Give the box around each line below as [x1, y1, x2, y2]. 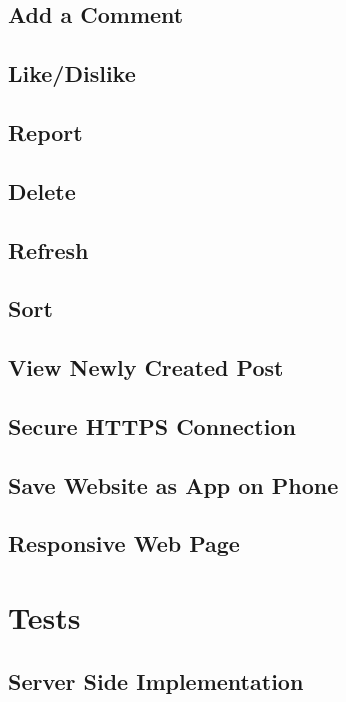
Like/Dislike [8, 58, 136, 89]
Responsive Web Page [8, 528, 240, 559]
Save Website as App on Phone [8, 469, 339, 500]
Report [8, 116, 83, 147]
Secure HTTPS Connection [8, 410, 296, 441]
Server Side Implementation [8, 665, 304, 696]
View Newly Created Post [8, 352, 284, 383]
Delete [8, 175, 76, 206]
